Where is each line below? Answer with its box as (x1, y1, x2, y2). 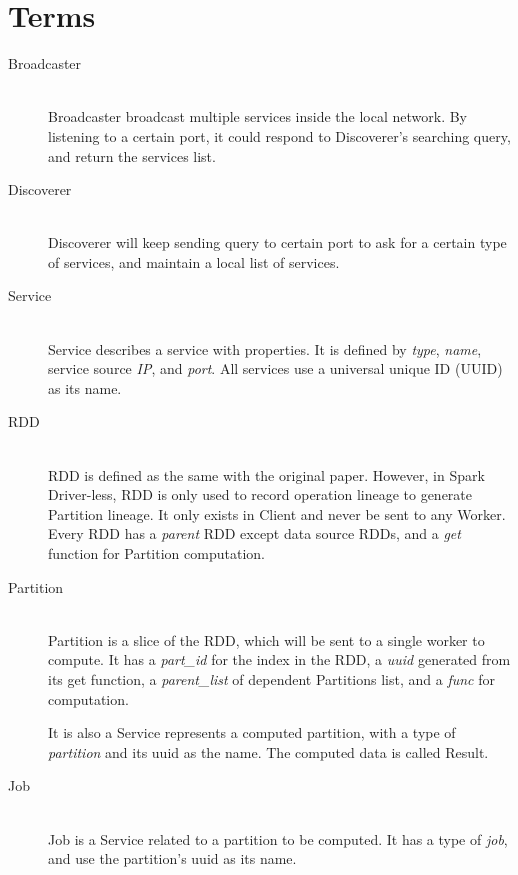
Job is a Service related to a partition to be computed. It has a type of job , (48, 828, 508, 849)
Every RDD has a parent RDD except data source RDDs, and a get (48, 523, 461, 544)
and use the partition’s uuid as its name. (48, 848, 297, 869)
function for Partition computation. (48, 543, 265, 563)
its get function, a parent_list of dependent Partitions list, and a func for (48, 668, 495, 689)
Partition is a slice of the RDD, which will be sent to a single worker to (48, 629, 485, 650)
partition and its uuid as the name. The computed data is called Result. (48, 741, 489, 762)
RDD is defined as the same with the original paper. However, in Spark (48, 464, 485, 485)
